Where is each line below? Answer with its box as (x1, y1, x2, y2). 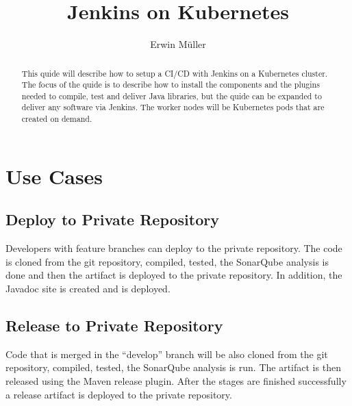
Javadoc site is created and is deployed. (5, 281, 171, 295)
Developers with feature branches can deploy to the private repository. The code (5, 241, 342, 255)
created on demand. (21, 113, 92, 125)
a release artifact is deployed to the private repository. (5, 387, 232, 401)
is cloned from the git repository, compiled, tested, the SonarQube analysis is (5, 254, 329, 268)
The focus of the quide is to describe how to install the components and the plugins (21, 79, 320, 90)
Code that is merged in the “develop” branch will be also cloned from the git (5, 346, 328, 361)
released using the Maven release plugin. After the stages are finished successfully (5, 373, 347, 388)
